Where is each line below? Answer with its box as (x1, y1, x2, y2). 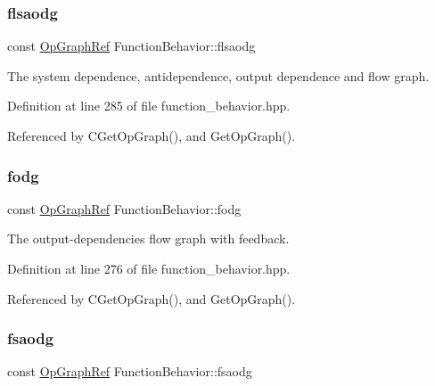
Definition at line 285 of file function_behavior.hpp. (7, 96, 291, 115)
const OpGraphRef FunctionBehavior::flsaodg (7, 37, 256, 55)
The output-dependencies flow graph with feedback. (7, 229, 290, 248)
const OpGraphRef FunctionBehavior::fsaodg (7, 362, 252, 381)
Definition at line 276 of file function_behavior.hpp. (7, 259, 291, 277)
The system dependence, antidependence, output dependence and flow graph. (7, 66, 430, 85)
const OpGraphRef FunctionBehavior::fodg (7, 199, 242, 218)
